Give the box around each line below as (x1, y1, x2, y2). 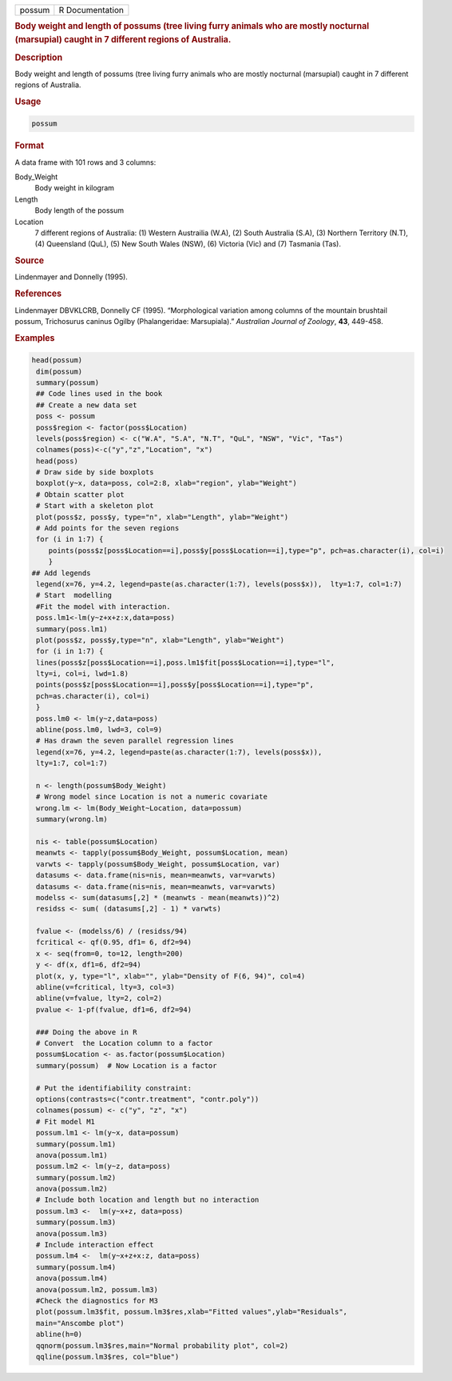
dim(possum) (36, 366, 83, 376)
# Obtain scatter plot (36, 490, 125, 499)
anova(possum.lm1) (36, 1151, 108, 1159)
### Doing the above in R (36, 1027, 137, 1036)
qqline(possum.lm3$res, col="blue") (36, 1352, 180, 1361)
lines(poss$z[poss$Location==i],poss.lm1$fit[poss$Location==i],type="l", (36, 658, 335, 667)
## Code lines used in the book (36, 389, 163, 398)
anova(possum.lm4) (36, 1274, 108, 1283)
